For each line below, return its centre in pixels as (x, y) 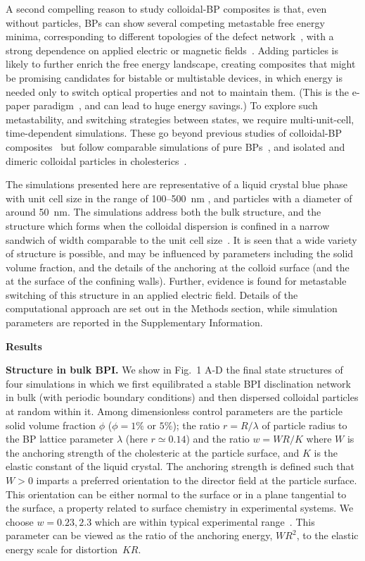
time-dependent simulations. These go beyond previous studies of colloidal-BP (174, 133)
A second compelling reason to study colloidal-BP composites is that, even (166, 8)
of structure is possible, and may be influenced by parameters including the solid (180, 253)
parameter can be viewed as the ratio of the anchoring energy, (139, 535)
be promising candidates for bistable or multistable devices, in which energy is (174, 77)
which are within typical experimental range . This (205, 521)
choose (20, 521)
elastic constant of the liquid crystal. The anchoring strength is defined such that (180, 466)
